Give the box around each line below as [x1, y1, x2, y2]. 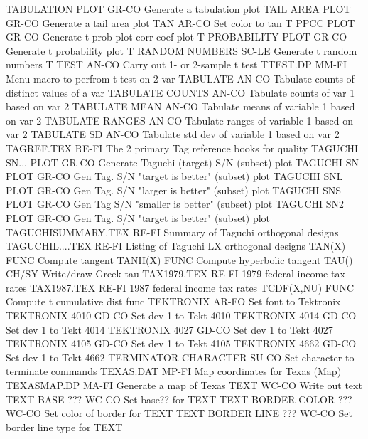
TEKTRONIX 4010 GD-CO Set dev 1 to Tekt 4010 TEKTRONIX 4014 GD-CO [6, 308, 357, 323]
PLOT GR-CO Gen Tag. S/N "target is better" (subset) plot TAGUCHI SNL [6, 169, 343, 184]
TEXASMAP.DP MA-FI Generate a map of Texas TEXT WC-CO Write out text [6, 378, 362, 393]
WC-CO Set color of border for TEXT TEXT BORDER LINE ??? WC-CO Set [6, 406, 352, 421]
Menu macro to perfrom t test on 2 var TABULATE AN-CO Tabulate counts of [6, 70, 355, 85]
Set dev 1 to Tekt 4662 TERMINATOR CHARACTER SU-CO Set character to [6, 349, 355, 364]
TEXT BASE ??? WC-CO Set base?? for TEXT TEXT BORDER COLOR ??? [6, 391, 352, 406]
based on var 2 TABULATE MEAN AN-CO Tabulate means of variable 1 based [6, 99, 355, 114]
